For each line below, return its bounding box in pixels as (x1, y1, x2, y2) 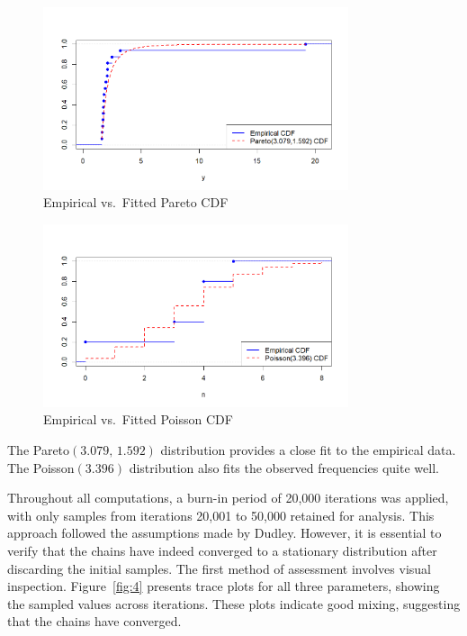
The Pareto (7, 440, 70, 459)
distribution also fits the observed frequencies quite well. (129, 458, 439, 477)
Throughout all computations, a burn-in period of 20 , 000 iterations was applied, (7, 488, 449, 507)
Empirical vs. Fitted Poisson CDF (43, 410, 233, 429)
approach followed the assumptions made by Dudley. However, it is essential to (7, 523, 442, 542)
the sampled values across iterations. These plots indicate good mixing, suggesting (7, 594, 461, 613)
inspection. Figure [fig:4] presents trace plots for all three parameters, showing (7, 577, 440, 595)
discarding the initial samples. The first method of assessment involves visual (7, 559, 431, 577)
